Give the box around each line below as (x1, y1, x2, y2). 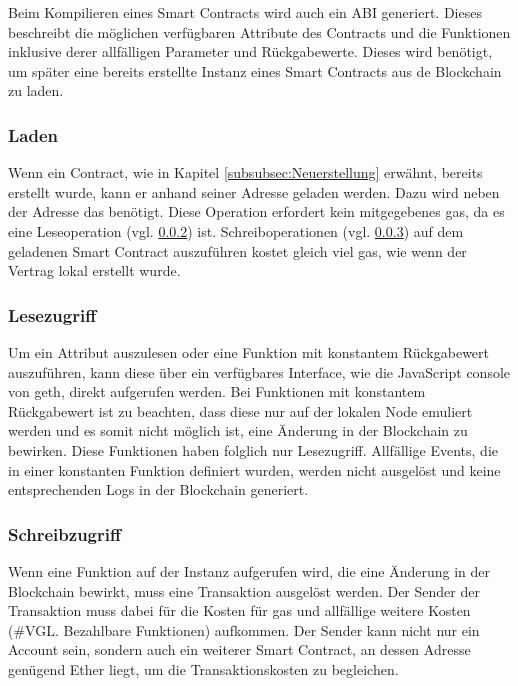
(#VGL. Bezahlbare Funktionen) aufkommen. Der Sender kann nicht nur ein (8, 619, 480, 640)
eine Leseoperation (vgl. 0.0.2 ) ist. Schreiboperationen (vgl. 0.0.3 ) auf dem (8, 220, 464, 241)
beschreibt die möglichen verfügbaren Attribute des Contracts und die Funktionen (8, 21, 511, 42)
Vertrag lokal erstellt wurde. (8, 260, 181, 281)
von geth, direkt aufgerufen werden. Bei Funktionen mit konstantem (8, 381, 426, 402)
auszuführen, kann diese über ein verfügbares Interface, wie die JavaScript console (8, 361, 511, 382)
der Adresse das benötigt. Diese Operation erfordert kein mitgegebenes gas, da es (8, 201, 505, 222)
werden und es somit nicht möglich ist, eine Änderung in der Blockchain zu (8, 420, 468, 441)
